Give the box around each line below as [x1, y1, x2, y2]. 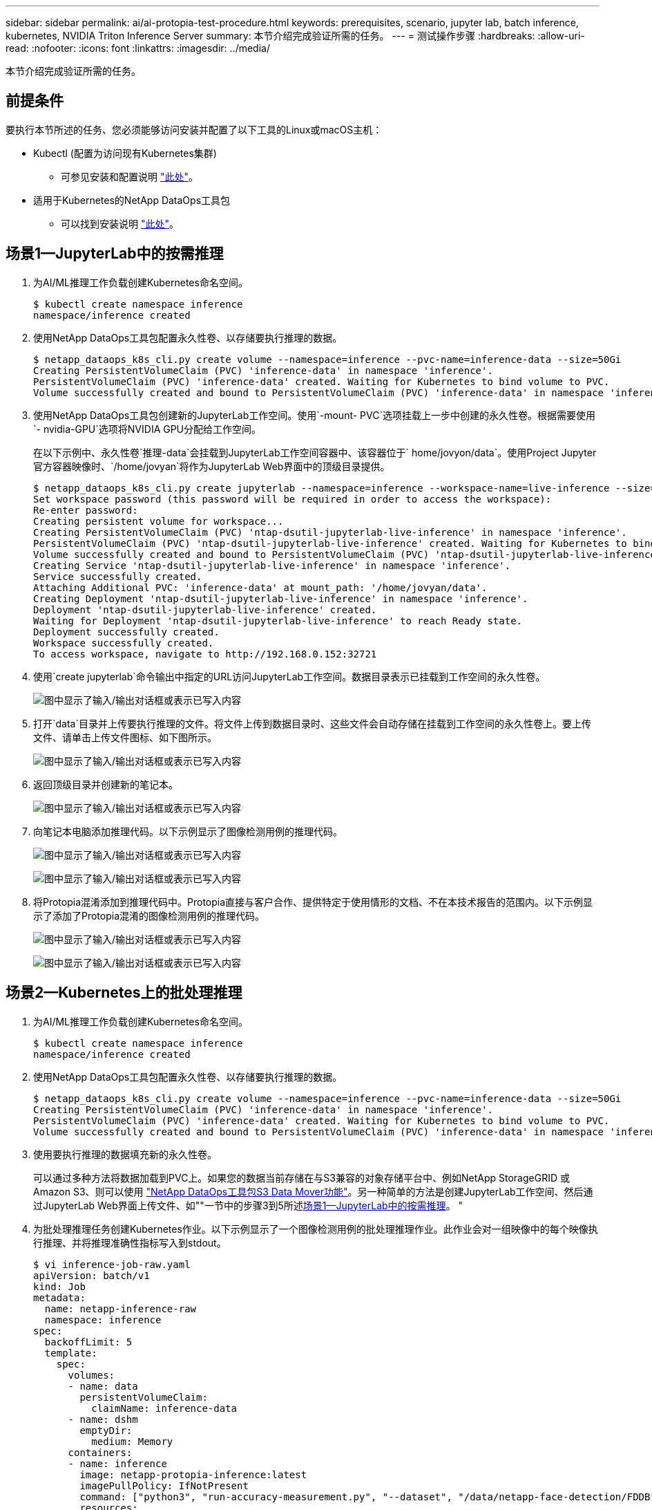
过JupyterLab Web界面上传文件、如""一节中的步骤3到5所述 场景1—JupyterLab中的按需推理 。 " [33, 1199, 463, 1211]
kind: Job [33, 1280, 86, 1292]
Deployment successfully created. [33, 626, 220, 637]
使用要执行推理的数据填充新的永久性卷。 [33, 1148, 217, 1160]
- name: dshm [68, 1413, 138, 1425]
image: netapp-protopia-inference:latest [79, 1469, 307, 1480]
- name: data [68, 1380, 138, 1392]
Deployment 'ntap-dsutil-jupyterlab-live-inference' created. [33, 604, 377, 615]
